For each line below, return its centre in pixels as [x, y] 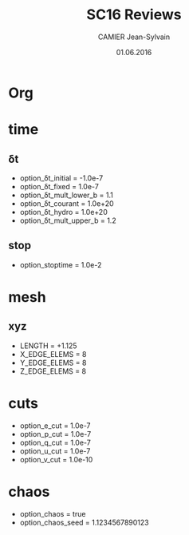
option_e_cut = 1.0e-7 [55, 426]
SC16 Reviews [134, 15]
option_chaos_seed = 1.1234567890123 [84, 522]
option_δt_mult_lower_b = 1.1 [66, 195]
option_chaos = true [53, 513]
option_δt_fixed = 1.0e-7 [59, 186]
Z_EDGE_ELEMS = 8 [53, 371]
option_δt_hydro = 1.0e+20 [63, 212]
